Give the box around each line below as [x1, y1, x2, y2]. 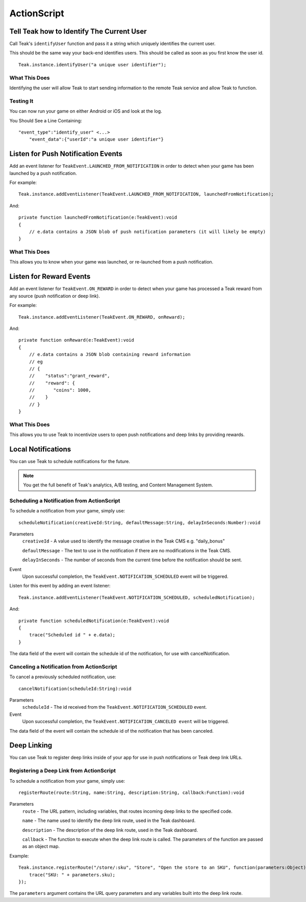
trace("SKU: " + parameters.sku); [29, 872, 116, 878]
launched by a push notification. [9, 170, 77, 176]
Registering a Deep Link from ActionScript [9, 767, 116, 775]
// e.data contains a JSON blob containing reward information [29, 352, 191, 357]
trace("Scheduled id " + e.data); [29, 632, 116, 638]
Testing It [9, 97, 34, 105]
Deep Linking [9, 741, 53, 750]
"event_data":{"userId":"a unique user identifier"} [29, 137, 164, 142]
